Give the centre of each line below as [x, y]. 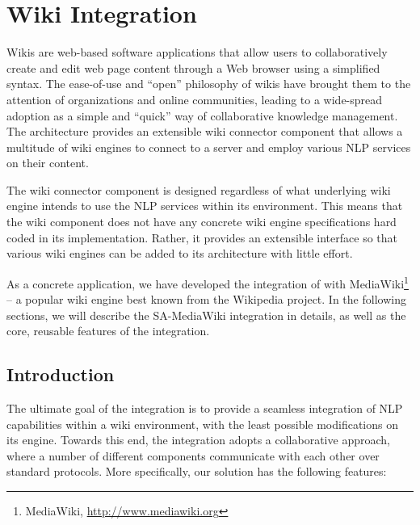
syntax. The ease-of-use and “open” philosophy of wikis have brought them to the [209, 84]
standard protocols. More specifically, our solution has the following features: [197, 471]
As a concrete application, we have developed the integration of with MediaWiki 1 [208, 282]
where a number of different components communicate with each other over [193, 455]
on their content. [48, 163]
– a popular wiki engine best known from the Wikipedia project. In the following [206, 299]
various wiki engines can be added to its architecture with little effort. [180, 253]
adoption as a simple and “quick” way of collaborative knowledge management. [202, 115]
